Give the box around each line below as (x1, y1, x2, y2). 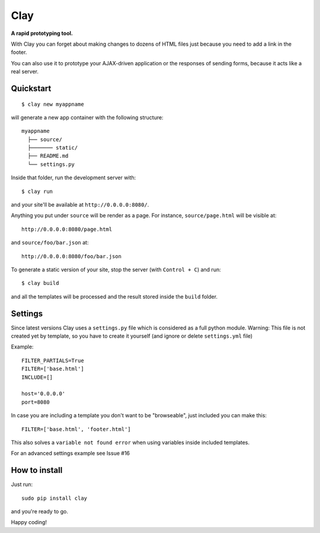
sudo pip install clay (21, 494, 88, 502)
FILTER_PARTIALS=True (21, 357, 84, 364)
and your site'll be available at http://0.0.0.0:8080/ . (11, 201, 149, 208)
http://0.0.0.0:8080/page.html (21, 226, 113, 233)
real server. (11, 68, 39, 75)
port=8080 (21, 398, 50, 405)
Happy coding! (11, 519, 47, 526)
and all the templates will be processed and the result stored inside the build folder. (11, 293, 218, 300)
